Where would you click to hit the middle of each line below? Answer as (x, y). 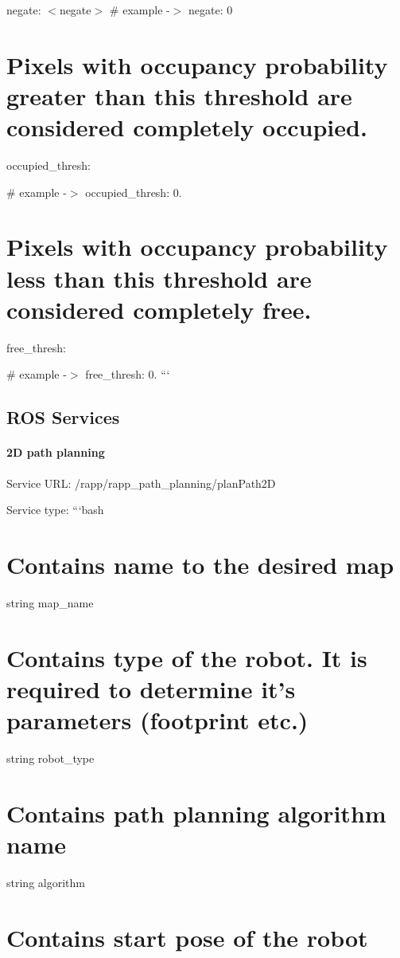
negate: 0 (211, 10)
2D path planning (56, 452)
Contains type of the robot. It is (187, 657)
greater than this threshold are (179, 95)
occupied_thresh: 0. (134, 192)
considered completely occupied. (187, 127)
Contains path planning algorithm (196, 813)
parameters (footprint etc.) (157, 720)
